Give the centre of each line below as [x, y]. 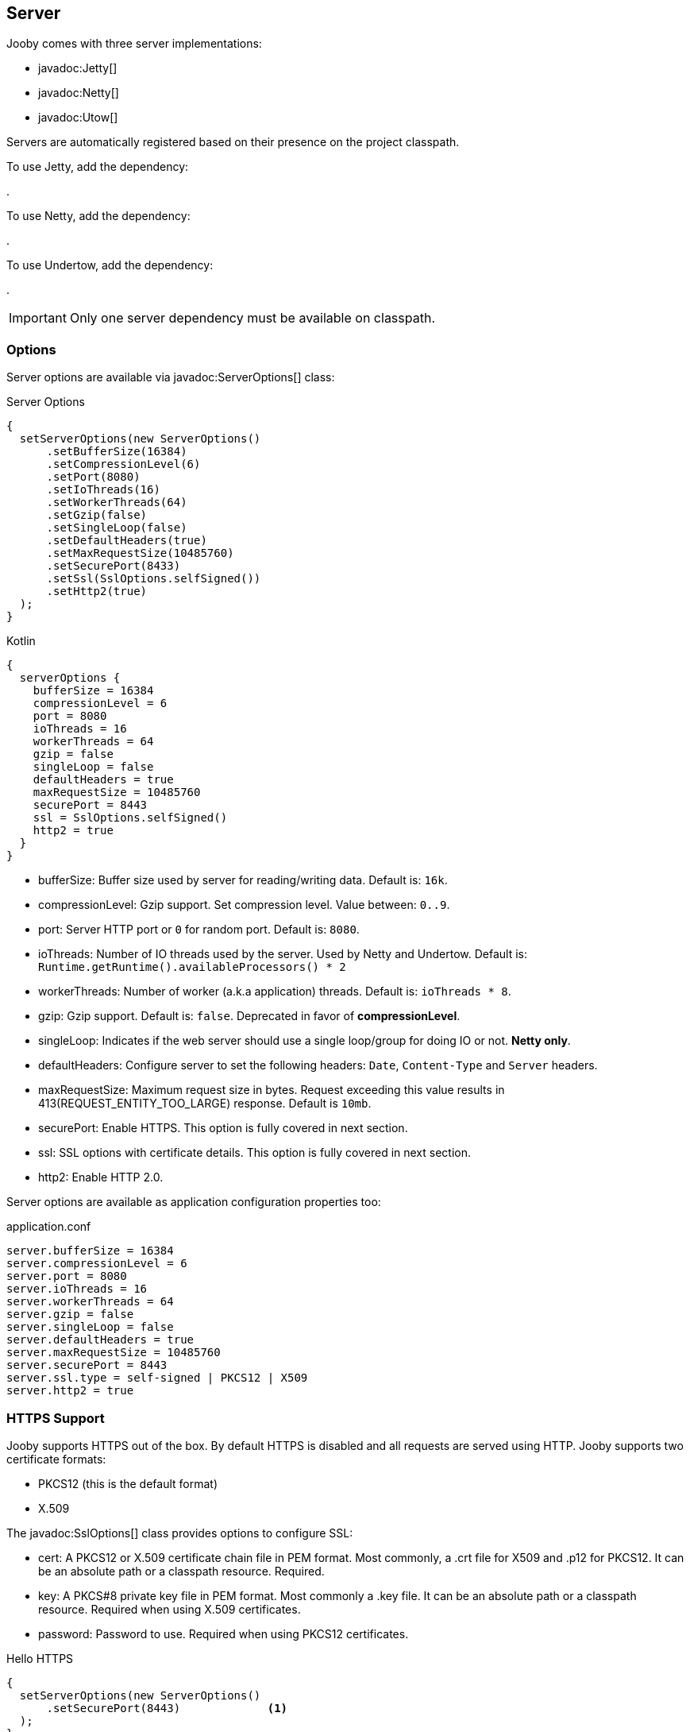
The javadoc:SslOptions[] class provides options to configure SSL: [180, 1533]
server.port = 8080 [67, 1276]
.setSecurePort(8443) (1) [167, 1708]
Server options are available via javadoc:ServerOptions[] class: [171, 377]
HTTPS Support [56, 1418]
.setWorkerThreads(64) [117, 503]
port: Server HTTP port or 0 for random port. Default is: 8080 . [199, 930]
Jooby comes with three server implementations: [134, 44]
